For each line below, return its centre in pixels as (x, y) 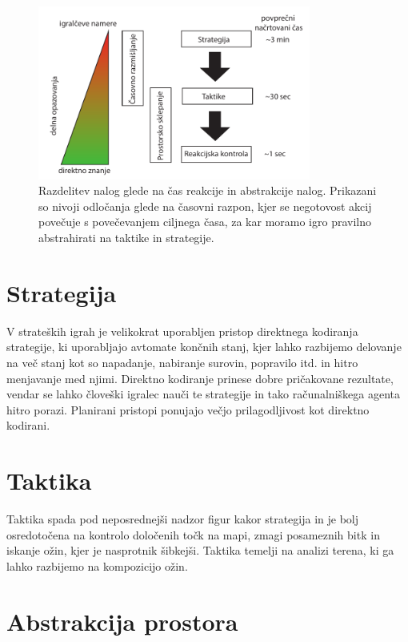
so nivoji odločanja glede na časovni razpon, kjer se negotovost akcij (205, 206)
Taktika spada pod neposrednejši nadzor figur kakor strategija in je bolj (183, 519)
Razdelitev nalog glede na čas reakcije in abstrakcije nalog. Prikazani (208, 190)
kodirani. (28, 425)
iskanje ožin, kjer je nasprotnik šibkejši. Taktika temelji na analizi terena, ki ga (200, 550)
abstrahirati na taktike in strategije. (126, 238)
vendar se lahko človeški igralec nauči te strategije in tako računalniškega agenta (203, 394)
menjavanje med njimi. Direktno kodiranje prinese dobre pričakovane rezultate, (200, 378)
